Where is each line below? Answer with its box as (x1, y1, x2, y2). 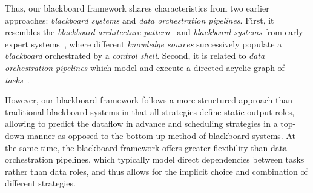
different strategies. (5, 177, 76, 189)
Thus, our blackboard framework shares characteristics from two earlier (5, 2, 269, 14)
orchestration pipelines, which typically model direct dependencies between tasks (5, 153, 305, 166)
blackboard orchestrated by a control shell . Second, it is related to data (5, 49, 265, 62)
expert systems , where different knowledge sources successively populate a (5, 37, 282, 50)
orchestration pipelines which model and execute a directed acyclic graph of (5, 61, 285, 73)
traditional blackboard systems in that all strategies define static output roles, (5, 105, 295, 118)
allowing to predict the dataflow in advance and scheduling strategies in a (5, 117, 278, 130)
